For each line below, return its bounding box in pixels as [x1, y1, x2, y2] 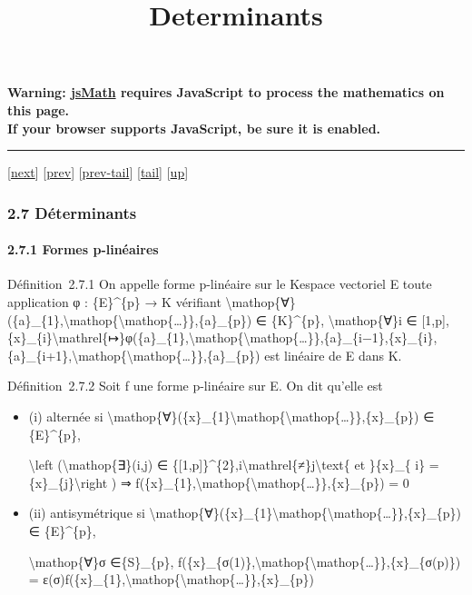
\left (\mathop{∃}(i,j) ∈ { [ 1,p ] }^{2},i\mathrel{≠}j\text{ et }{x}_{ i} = [28, 455, 439, 474]
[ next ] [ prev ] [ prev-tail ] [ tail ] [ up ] [7, 163, 189, 182]
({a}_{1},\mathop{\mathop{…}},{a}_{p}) [7, 310, 252, 329]
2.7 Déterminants [7, 201, 137, 223]
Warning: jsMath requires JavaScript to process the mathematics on [7, 83, 445, 102]
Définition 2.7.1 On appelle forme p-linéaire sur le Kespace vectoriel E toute [7, 274, 432, 293]
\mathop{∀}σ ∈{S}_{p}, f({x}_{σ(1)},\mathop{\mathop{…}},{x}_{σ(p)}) [28, 551, 461, 570]
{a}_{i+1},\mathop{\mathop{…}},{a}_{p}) [7, 345, 261, 364]
